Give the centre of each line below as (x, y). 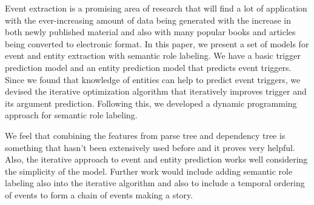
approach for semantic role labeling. (71, 115)
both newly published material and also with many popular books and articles (150, 32)
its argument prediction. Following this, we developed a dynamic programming (151, 103)
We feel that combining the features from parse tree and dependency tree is (145, 135)
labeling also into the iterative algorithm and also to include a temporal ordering (155, 183)
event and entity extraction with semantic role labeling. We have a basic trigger (153, 55)
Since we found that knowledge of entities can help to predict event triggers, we (153, 79)
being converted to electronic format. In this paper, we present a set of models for (157, 43)
